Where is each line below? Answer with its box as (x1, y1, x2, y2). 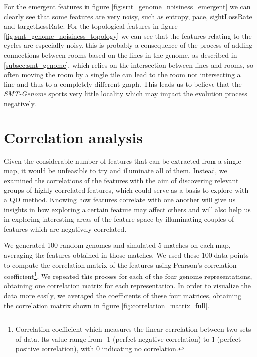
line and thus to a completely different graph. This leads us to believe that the (4, 79, 242, 89)
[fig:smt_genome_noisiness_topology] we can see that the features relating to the (4, 30, 252, 40)
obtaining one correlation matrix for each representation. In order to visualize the (4, 280, 251, 291)
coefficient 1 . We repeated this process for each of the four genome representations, (4, 270, 252, 281)
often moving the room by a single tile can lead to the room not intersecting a (4, 69, 241, 79)
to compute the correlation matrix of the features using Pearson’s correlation (4, 259, 237, 270)
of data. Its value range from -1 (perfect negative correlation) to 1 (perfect (15, 333, 241, 344)
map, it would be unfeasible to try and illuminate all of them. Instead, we (4, 165, 227, 176)
